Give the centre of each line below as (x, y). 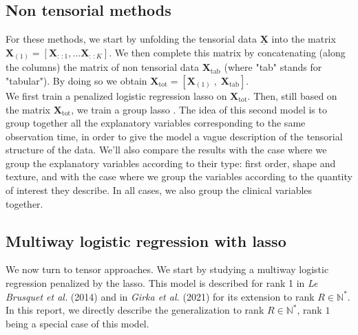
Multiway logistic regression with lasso (146, 240)
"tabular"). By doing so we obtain (76, 80)
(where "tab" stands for (273, 67)
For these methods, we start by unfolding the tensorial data (131, 39)
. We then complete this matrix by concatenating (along (227, 52)
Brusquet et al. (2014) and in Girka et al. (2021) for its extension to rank (160, 296)
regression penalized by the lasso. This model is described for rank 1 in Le (162, 283)
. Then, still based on (292, 95)
